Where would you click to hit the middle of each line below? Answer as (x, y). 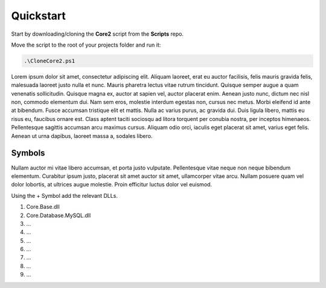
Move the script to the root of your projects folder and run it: (86, 45)
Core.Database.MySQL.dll (59, 215)
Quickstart (39, 16)
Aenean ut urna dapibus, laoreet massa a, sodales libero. (82, 136)
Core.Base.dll (43, 207)
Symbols (28, 153)
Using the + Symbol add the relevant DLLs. (64, 195)
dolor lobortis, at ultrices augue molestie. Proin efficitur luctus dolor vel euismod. (112, 185)
